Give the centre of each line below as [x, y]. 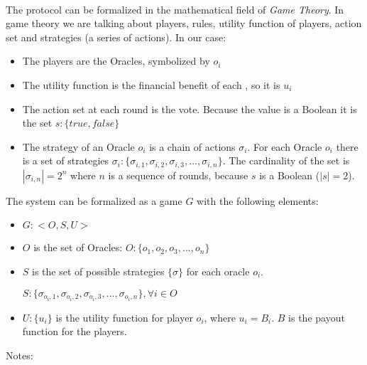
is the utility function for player [124, 317]
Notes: [20, 355]
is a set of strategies [66, 160]
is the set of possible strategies [98, 271]
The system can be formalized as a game [94, 200]
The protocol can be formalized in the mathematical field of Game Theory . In [175, 9]
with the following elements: [258, 200]
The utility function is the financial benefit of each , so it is [151, 84]
